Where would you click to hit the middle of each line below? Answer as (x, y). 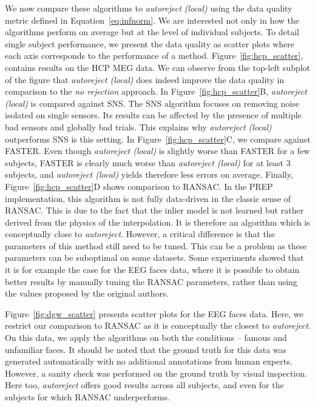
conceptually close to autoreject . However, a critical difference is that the (140, 234)
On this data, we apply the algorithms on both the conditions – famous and (146, 338)
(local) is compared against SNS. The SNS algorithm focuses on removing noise (152, 103)
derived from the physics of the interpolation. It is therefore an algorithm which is (157, 222)
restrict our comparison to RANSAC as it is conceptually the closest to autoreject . (158, 325)
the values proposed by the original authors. (87, 293)
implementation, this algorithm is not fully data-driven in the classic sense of (148, 198)
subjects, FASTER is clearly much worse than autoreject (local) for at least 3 (148, 162)
